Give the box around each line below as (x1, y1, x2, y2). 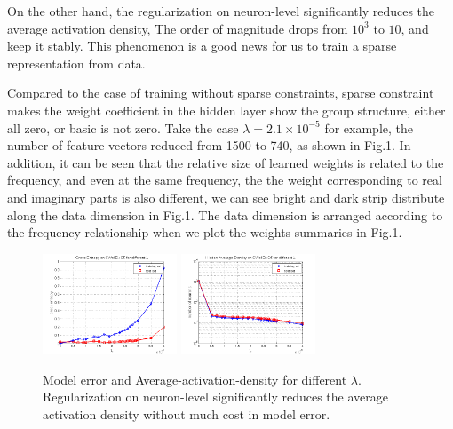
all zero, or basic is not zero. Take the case (7, 118, 239, 137)
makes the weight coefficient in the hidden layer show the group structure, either (7, 100, 446, 119)
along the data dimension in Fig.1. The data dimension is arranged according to (7, 205, 443, 224)
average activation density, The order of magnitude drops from (7, 19, 348, 37)
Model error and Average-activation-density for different (43, 369, 347, 388)
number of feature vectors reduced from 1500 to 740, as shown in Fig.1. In (7, 136, 411, 155)
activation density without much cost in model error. (43, 404, 330, 423)
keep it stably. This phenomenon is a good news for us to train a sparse (7, 36, 397, 55)
